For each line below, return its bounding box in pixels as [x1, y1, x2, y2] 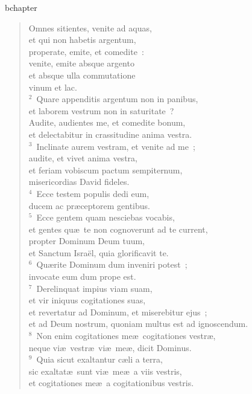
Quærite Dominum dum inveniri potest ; [36, 258, 187, 271]
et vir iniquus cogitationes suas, [28, 294, 146, 306]
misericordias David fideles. [28, 175, 130, 188]
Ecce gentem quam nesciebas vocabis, [36, 211, 175, 224]
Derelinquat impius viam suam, [36, 282, 153, 294]
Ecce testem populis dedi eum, [36, 187, 150, 199]
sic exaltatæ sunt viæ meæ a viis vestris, [28, 364, 182, 377]
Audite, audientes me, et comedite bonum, [28, 116, 186, 129]
